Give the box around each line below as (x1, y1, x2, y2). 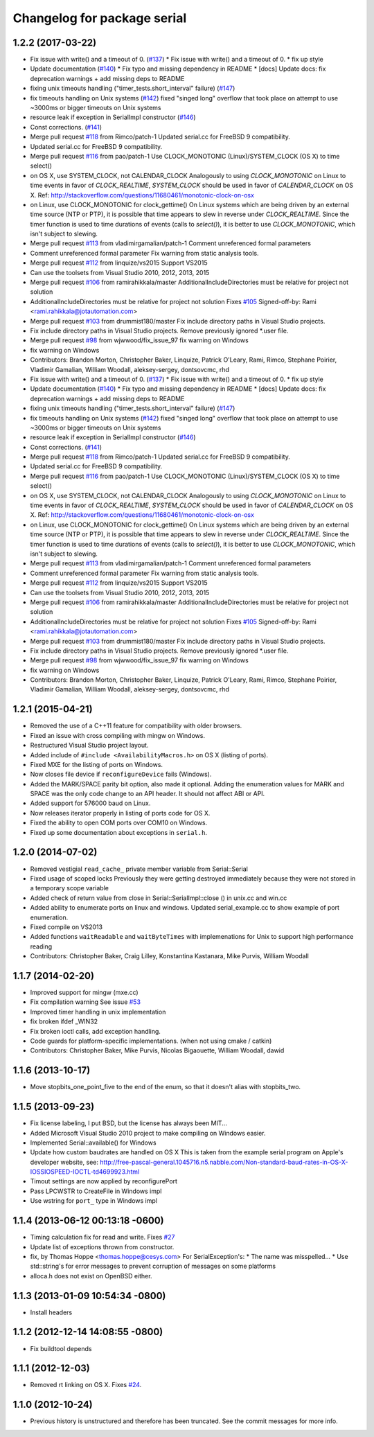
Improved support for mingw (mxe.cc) (30, 988, 139, 996)
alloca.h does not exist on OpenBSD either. (30, 1271, 152, 1280)
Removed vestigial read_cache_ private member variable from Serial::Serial (30, 865, 249, 873)
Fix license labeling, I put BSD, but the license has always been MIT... (30, 1119, 228, 1127)
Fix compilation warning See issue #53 (30, 998, 141, 1006)
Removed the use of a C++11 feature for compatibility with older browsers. (30, 721, 242, 730)
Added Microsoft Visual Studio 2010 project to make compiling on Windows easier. (30, 1129, 266, 1137)
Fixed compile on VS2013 (30, 922, 103, 931)
